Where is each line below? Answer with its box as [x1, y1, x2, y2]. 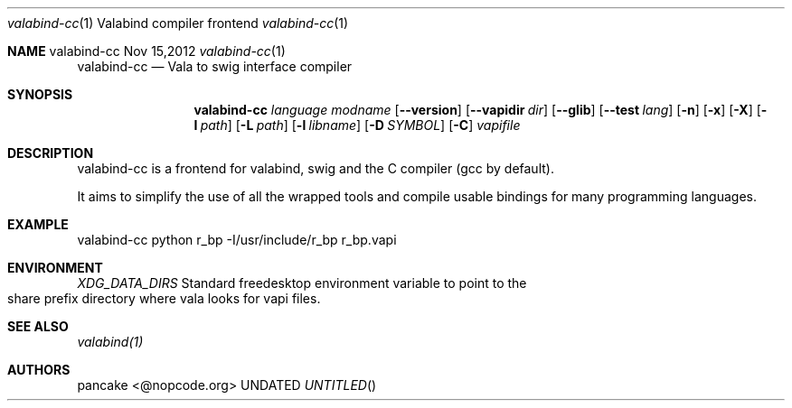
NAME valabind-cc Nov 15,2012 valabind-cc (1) [7, 43, 286, 59]
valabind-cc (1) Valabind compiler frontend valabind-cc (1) [7, 15, 349, 31]
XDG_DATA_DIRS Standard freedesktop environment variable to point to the [77, 275, 527, 291]
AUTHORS [7, 362, 71, 377]
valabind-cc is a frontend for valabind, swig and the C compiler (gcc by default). [77, 161, 554, 176]
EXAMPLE [7, 217, 69, 232]
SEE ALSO [7, 319, 69, 334]
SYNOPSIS [7, 87, 73, 102]
